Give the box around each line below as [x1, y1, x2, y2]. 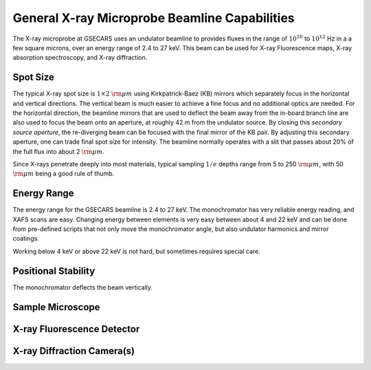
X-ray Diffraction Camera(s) [12, 345, 135, 357]
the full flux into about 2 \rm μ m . [12, 147, 104, 155]
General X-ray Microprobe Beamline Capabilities [12, 10, 295, 25]
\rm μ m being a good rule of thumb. [12, 169, 115, 178]
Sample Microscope [12, 301, 100, 313]
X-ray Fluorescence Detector [12, 323, 140, 335]
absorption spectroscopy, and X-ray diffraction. [12, 54, 148, 62]
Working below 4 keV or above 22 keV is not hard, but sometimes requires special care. [12, 247, 261, 255]
